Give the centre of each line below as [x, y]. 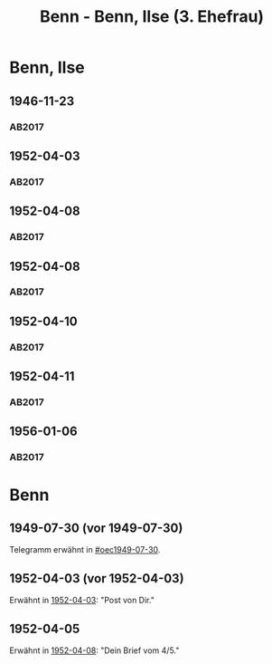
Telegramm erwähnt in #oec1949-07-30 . [85, 550]
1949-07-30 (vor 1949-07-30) [96, 528]
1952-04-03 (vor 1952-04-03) [97, 578]
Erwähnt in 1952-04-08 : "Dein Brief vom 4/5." [94, 650]
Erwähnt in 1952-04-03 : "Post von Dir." [82, 601]
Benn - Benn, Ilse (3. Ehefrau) [152, 17]
